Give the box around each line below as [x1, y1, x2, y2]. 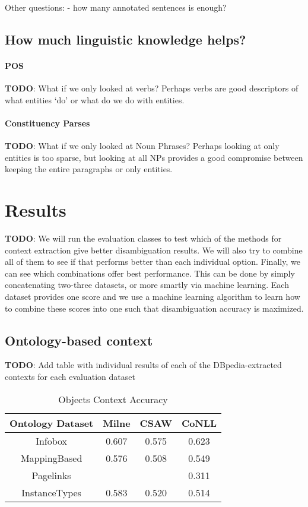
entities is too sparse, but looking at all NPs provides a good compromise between [5, 151, 303, 163]
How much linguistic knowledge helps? [5, 30, 246, 48]
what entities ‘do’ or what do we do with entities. [5, 93, 185, 106]
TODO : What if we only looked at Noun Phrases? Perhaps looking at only [5, 140, 280, 152]
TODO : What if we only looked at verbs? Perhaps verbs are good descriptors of [5, 82, 299, 94]
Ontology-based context [5, 331, 153, 349]
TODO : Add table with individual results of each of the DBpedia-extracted [5, 359, 282, 371]
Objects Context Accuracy [58, 392, 168, 406]
